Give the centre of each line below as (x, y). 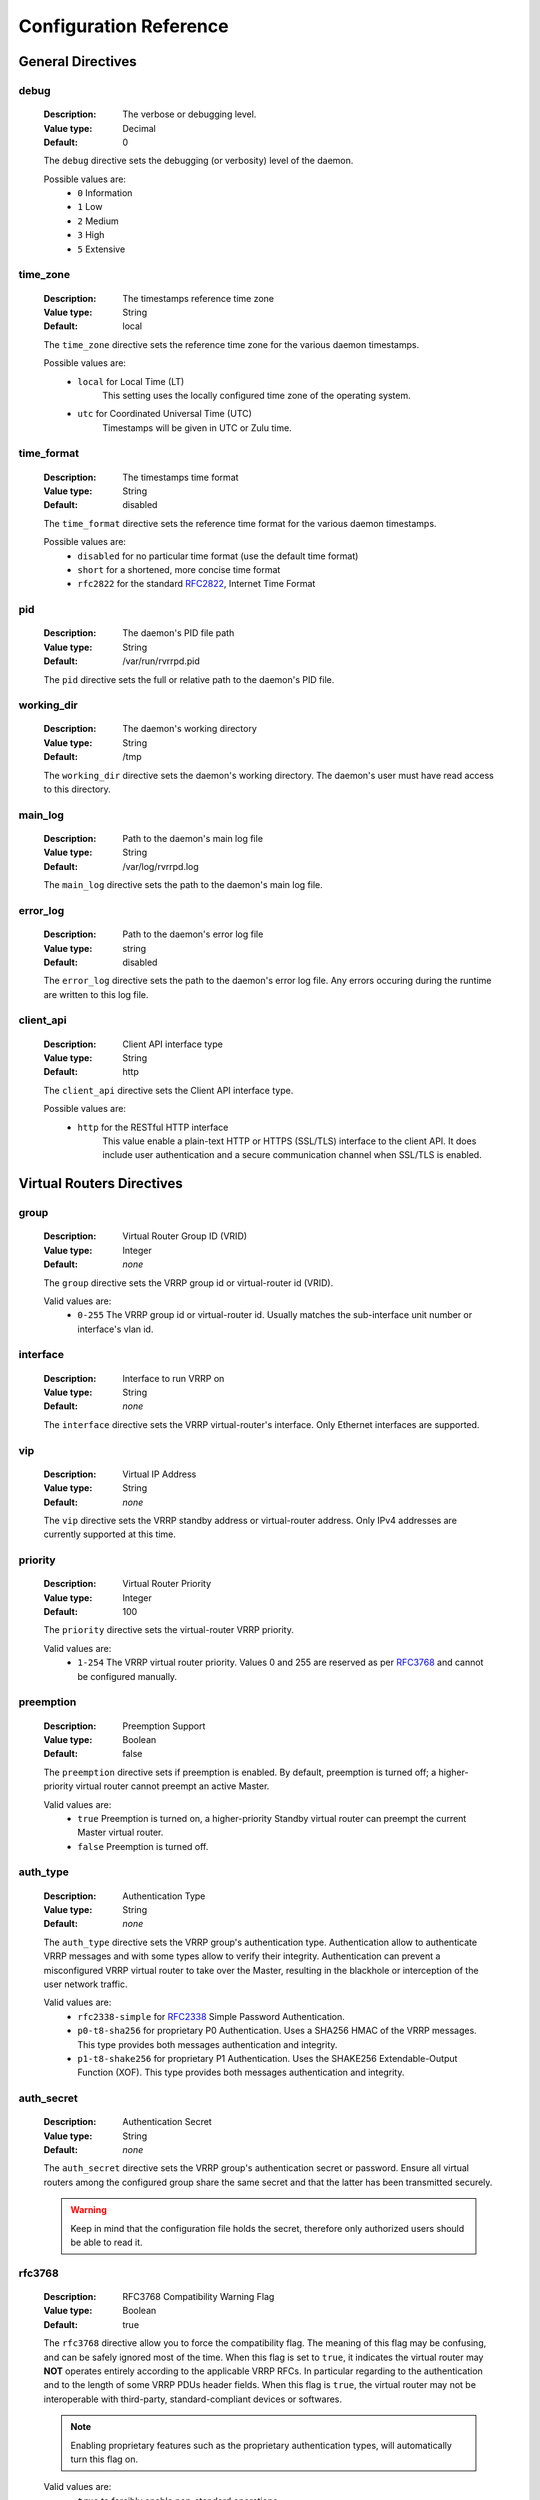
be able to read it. (107, 2242)
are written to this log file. (96, 994)
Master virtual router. (120, 1832)
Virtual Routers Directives (101, 1183)
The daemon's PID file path (178, 633)
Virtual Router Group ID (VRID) (185, 1236)
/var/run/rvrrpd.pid (161, 661)
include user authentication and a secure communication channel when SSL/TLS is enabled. (292, 1155)
